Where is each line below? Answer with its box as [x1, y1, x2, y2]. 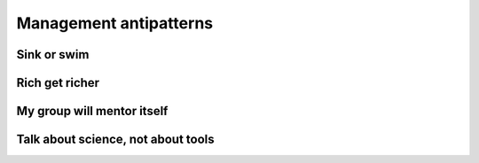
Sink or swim [16, 47, 90, 62]
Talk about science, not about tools [16, 132, 215, 147]
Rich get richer [16, 75, 100, 90]
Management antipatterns [16, 13, 213, 33]
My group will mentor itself [16, 104, 169, 119]
